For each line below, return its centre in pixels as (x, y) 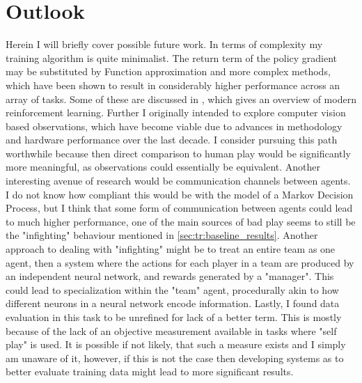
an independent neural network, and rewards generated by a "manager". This (170, 276)
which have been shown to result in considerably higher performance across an (173, 85)
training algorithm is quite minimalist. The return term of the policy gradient (172, 57)
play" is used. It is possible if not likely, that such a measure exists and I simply (176, 344)
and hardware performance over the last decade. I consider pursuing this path (172, 140)
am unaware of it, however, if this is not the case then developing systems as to (175, 358)
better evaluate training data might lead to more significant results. (150, 372)
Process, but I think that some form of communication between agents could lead (179, 208)
